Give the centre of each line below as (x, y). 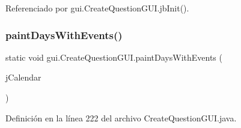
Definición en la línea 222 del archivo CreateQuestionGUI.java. (121, 117)
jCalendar (23, 77)
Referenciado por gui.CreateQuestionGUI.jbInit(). (97, 8)
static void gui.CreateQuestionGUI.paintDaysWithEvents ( (114, 57)
